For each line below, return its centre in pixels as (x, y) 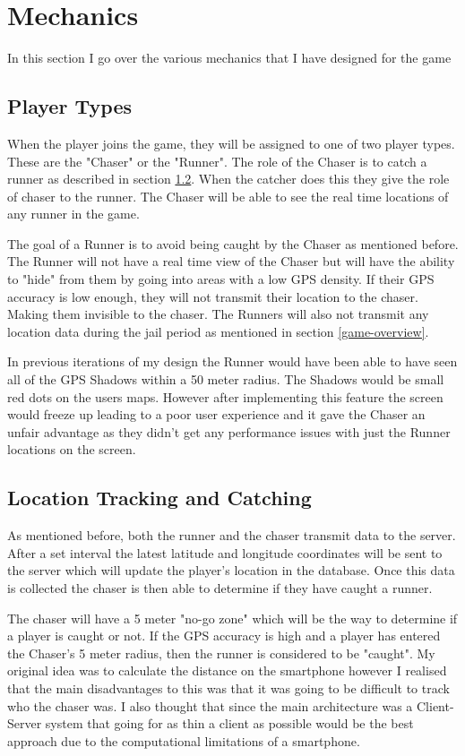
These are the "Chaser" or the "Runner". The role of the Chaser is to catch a (217, 161)
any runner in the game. (73, 214)
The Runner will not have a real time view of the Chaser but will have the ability (231, 261)
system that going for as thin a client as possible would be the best (229, 723)
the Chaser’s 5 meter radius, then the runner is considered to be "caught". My (221, 653)
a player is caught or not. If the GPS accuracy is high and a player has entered (224, 636)
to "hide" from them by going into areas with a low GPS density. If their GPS (221, 279)
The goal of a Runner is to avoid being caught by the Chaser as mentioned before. (233, 243)
